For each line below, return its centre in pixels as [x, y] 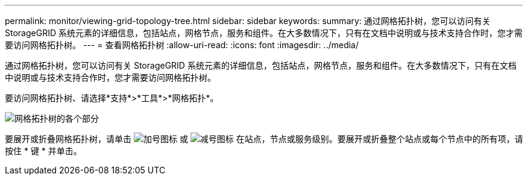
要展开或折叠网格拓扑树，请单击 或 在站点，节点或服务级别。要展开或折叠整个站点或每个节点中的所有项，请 [264, 139]
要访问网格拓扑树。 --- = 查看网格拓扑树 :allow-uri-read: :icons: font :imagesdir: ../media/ [182, 45]
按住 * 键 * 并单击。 [43, 151]
